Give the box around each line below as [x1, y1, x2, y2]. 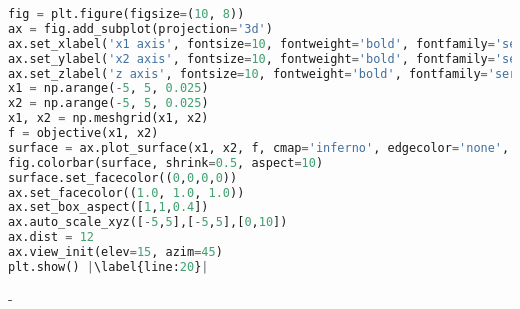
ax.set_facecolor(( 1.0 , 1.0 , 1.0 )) [8, 185, 245, 200]
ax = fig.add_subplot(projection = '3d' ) [8, 21, 273, 36]
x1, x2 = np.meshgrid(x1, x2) [8, 111, 209, 126]
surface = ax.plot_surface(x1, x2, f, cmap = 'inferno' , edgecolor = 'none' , [8, 140, 510, 155]
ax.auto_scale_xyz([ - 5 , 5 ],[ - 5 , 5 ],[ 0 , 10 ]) [8, 215, 288, 230]
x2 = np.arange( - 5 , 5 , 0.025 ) [8, 96, 209, 111]
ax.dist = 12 [8, 230, 94, 245]
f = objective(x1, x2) [8, 126, 159, 140]
